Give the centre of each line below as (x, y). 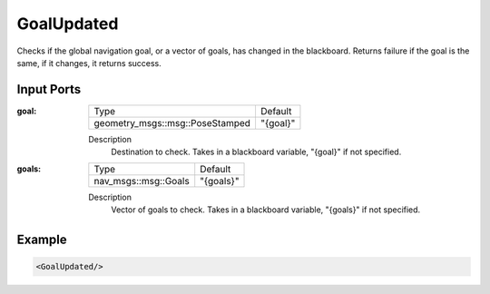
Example (42, 239)
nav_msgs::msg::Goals (142, 181)
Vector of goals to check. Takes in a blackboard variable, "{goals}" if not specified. (266, 210)
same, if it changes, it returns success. (89, 63)
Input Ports (49, 89)
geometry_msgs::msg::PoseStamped (172, 122)
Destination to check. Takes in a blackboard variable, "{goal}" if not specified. (256, 152)
